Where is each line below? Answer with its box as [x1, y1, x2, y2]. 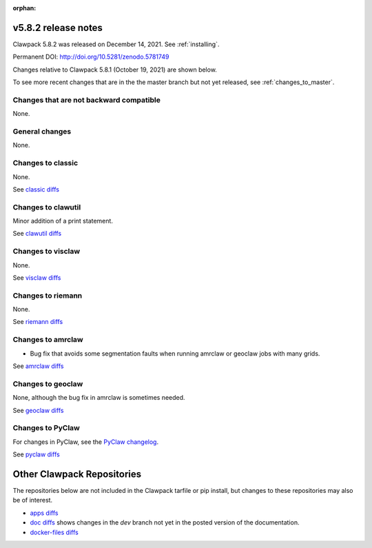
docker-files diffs [30, 528, 79, 536]
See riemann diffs [12, 318, 63, 326]
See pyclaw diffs [12, 450, 60, 458]
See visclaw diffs [12, 273, 61, 282]
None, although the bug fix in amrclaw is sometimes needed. [12, 394, 185, 402]
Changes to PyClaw [12, 423, 81, 433]
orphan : [12, 4, 37, 12]
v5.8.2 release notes [12, 21, 103, 34]
